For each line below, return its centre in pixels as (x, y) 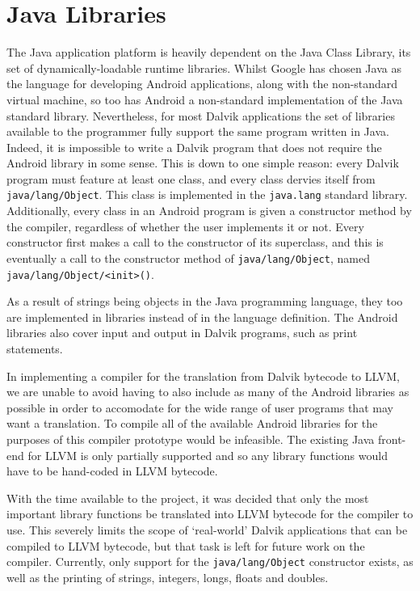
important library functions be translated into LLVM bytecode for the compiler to (210, 514)
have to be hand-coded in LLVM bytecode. (112, 471)
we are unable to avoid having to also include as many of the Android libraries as (208, 392)
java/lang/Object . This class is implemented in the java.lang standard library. (207, 194)
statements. (35, 348)
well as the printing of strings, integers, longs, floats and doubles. (168, 577)
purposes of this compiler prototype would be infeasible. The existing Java (191, 439)
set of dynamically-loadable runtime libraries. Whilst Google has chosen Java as (204, 68)
